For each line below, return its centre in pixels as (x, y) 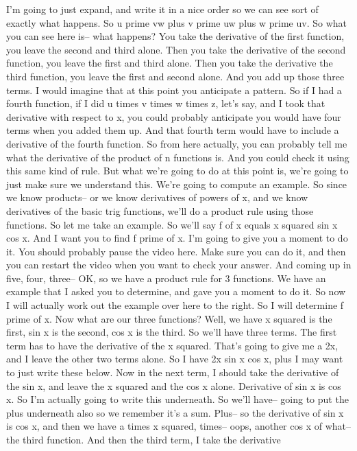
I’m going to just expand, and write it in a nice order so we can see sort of (162, 9)
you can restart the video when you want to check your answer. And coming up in (179, 265)
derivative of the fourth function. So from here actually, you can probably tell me (177, 143)
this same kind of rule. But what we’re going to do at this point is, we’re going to (177, 171)
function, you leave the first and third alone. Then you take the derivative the (170, 63)
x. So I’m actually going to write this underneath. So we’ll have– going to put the (177, 399)
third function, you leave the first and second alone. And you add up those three (175, 76)
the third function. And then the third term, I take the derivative (144, 439)
